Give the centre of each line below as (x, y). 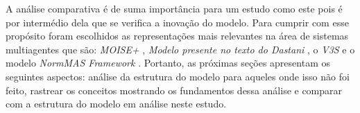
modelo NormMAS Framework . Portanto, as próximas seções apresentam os (168, 63)
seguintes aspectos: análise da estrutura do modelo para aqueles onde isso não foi (178, 76)
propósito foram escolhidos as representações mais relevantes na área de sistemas (177, 36)
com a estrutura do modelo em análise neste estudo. (116, 104)
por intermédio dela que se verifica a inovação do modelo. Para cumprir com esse (177, 22)
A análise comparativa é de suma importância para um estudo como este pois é (174, 8)
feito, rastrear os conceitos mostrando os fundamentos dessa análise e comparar (174, 90)
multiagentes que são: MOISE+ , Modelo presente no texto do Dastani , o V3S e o (180, 49)
